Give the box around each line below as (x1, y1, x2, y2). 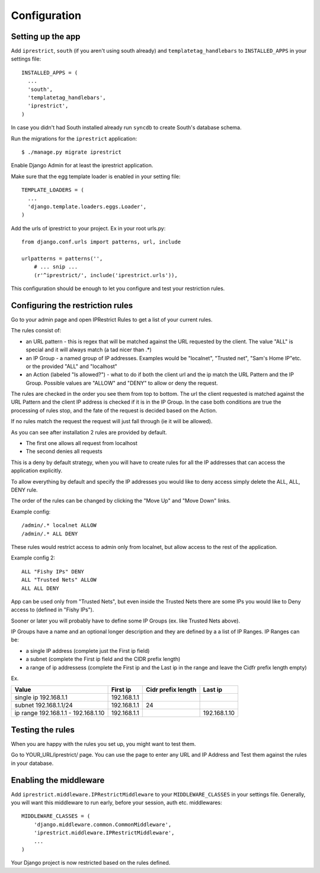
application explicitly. (11, 467, 62, 474)
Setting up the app (11, 31, 81, 42)
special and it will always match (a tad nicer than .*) (25, 346, 152, 353)
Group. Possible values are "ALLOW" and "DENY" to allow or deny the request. (25, 379, 219, 386)
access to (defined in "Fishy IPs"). (11, 606, 94, 614)
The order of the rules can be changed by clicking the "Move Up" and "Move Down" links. (11, 497, 231, 504)
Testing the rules (11, 725, 75, 735)
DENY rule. (11, 486, 38, 493)
